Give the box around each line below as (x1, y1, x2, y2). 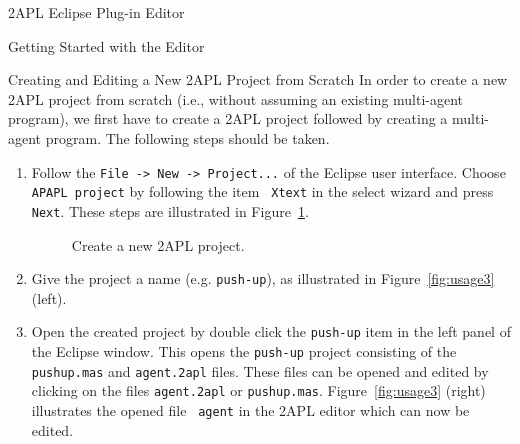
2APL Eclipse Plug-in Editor (8, 2, 185, 22)
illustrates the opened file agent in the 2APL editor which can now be (31, 400, 470, 420)
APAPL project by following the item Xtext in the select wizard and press (31, 181, 494, 202)
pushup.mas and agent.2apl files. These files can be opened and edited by (31, 360, 489, 381)
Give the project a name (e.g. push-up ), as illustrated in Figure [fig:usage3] (31, 268, 495, 289)
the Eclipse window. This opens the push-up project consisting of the (31, 341, 457, 362)
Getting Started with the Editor (8, 35, 205, 56)
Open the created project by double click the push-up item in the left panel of (31, 321, 511, 342)
